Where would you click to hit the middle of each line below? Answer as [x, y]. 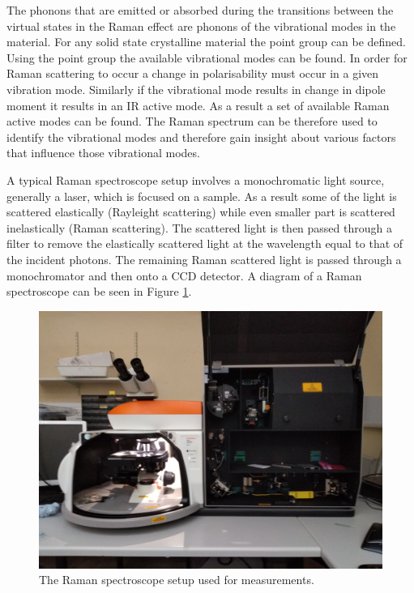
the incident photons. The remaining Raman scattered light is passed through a [204, 259]
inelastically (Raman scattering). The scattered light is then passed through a [199, 227]
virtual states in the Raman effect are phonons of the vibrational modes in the [201, 26]
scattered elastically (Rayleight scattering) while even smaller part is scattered [201, 212]
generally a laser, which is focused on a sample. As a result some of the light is [202, 196]
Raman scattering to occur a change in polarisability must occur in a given [193, 73]
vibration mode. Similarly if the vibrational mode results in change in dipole [196, 89]
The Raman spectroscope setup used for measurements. [177, 580]
